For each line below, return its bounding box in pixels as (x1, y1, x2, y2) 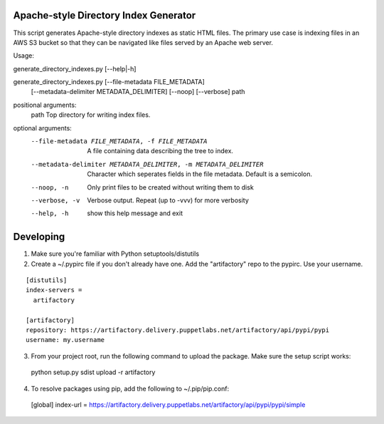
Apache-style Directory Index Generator (13, 9, 196, 21)
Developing (13, 231, 65, 243)
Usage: (13, 51, 35, 60)
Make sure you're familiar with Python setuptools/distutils (31, 249, 199, 258)
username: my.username (26, 336, 105, 344)
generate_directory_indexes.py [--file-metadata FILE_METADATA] (13, 78, 206, 86)
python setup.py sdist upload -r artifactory (31, 368, 156, 377)
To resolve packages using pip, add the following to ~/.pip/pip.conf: (31, 384, 230, 393)
